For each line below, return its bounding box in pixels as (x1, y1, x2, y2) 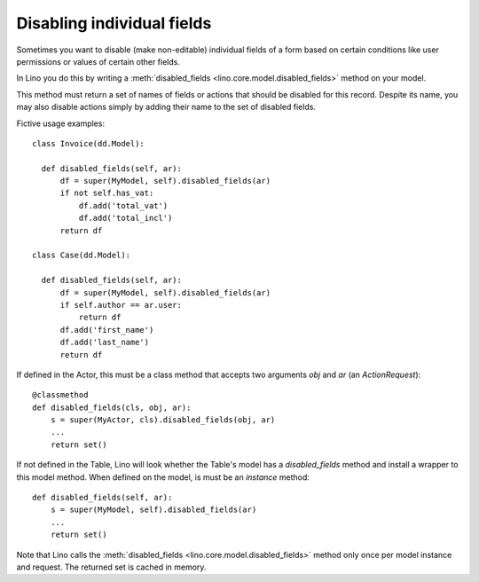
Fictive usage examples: (16, 118, 106, 129)
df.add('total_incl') (78, 213, 173, 224)
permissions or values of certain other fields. (16, 56, 181, 67)
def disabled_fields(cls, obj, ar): (32, 402, 192, 413)
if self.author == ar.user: (59, 300, 182, 310)
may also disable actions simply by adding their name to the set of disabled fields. (16, 102, 317, 113)
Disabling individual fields (16, 13, 212, 33)
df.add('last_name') (59, 337, 150, 348)
